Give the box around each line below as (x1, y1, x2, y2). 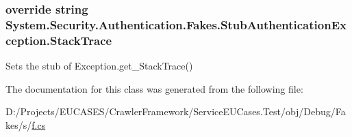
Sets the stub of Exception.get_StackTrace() (5, 59, 193, 73)
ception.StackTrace (5, 31, 112, 48)
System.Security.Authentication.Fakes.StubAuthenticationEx (5, 16, 347, 33)
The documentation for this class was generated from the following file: (5, 81, 303, 95)
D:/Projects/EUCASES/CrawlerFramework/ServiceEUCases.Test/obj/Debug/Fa (5, 104, 346, 119)
